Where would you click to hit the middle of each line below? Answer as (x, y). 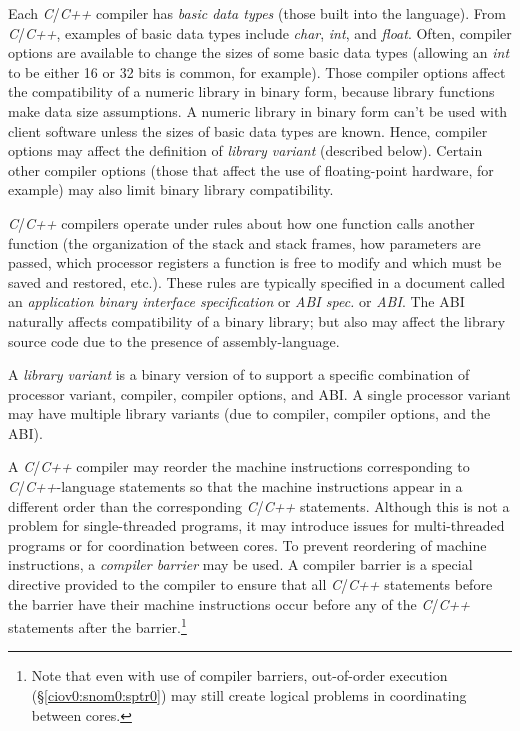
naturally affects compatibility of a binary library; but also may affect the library (257, 320)
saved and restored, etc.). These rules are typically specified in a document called (257, 281)
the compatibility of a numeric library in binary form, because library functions (251, 91)
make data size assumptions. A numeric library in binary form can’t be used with (258, 110)
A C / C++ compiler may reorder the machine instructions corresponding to (239, 466)
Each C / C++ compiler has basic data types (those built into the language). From (257, 13)
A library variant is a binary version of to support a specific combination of (239, 374)
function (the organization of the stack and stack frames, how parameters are (244, 242)
